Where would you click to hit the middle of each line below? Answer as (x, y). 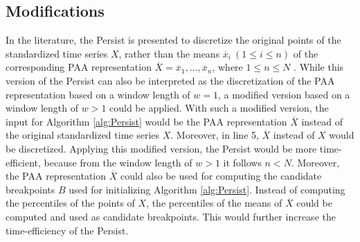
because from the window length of (118, 162)
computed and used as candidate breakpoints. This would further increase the (171, 216)
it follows (242, 162)
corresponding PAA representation (79, 67)
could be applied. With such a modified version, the (219, 108)
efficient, (23, 162)
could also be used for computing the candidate (221, 176)
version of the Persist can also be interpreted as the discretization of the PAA (170, 80)
